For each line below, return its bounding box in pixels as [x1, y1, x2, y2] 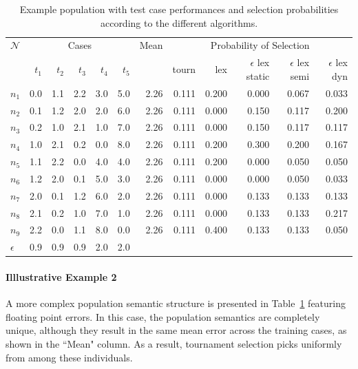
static [246, 68, 270, 83]
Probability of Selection [210, 38, 310, 52]
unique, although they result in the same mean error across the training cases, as [6, 323, 347, 337]
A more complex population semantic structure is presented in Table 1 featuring [6, 296, 346, 310]
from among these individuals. [6, 350, 133, 364]
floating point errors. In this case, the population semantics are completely [6, 309, 320, 324]
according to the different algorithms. [100, 15, 258, 30]
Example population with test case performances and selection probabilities [19, 2, 339, 16]
